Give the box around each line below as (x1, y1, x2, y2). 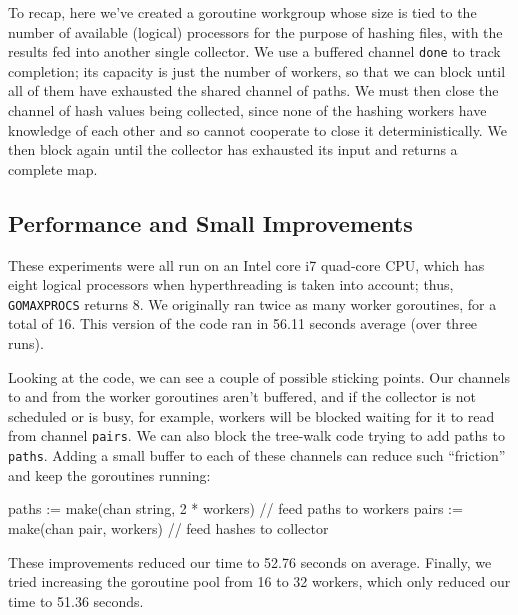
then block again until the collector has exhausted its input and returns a (8, 139, 458, 160)
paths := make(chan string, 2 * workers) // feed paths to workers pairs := (8, 498, 463, 519)
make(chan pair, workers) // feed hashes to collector (8, 517, 329, 538)
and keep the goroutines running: (8, 464, 211, 485)
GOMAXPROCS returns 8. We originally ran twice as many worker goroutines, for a (8, 293, 497, 314)
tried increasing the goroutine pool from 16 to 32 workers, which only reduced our (8, 571, 511, 592)
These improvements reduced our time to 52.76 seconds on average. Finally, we (8, 551, 492, 572)
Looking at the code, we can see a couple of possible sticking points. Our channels (8, 366, 510, 387)
